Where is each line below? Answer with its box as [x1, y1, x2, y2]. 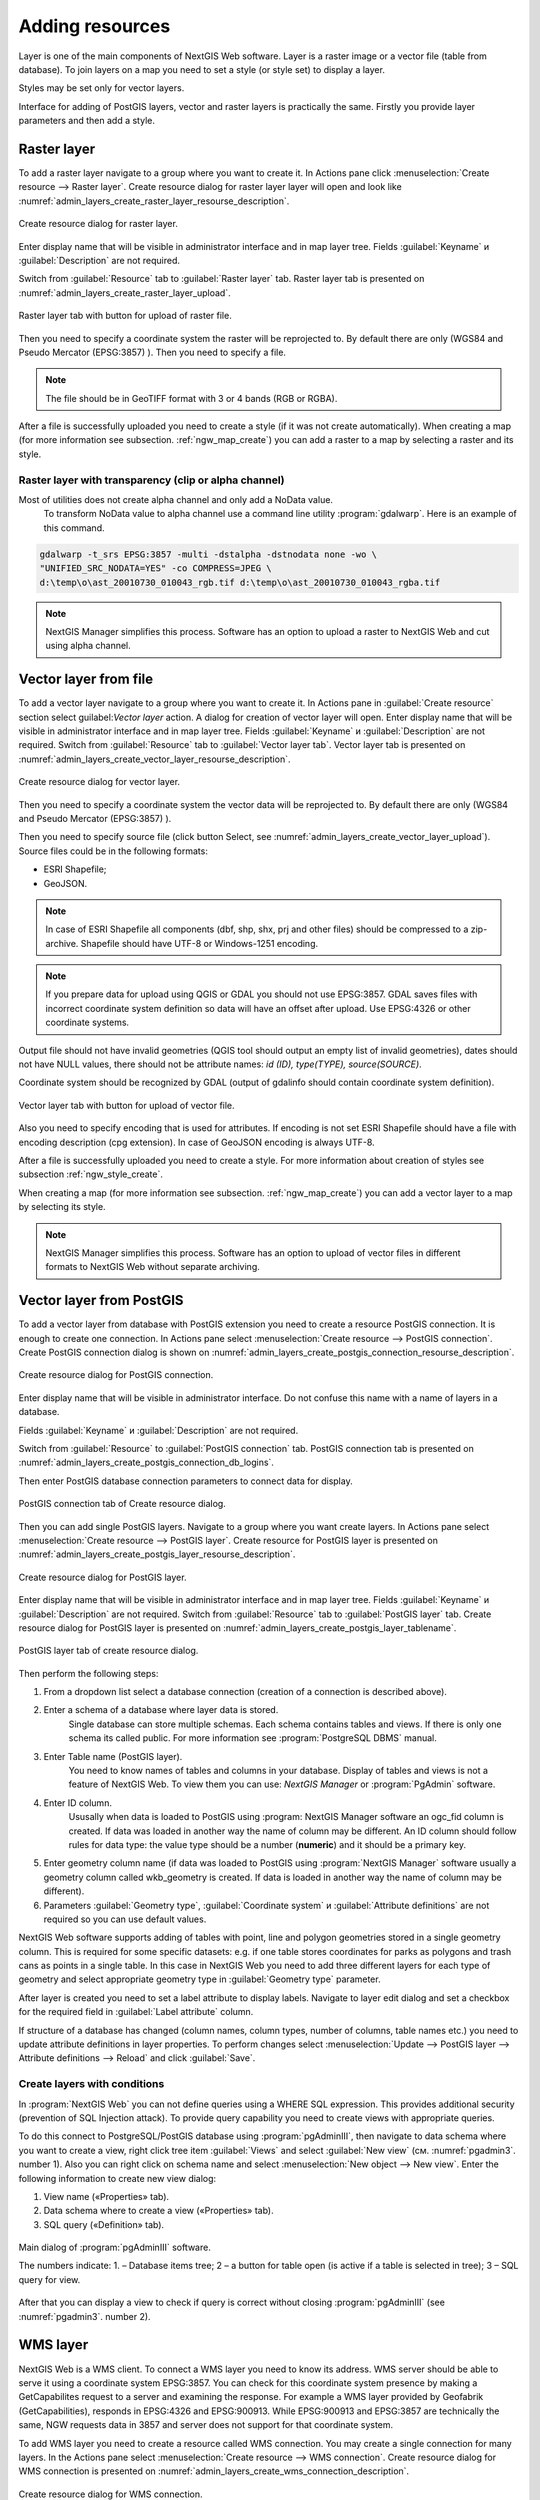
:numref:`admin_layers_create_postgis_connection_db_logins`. [18, 1456, 275, 1469]
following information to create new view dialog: [18, 2172, 217, 2184]
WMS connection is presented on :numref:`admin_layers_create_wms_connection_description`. [18, 2465, 410, 2477]
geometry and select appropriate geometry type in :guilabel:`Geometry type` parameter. [18, 1973, 381, 1985]
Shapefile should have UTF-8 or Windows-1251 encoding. [80, 937, 319, 949]
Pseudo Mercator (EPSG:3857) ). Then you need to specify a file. [18, 346, 287, 358]
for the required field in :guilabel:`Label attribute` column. [18, 2006, 254, 2018]
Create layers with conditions [18, 2077, 165, 2091]
